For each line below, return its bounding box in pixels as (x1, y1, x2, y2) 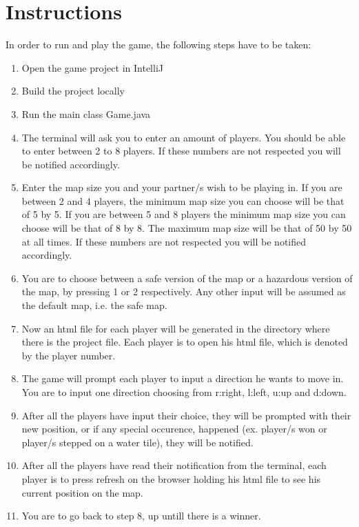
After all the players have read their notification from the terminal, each (21, 458, 327, 473)
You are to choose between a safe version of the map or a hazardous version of (21, 270, 353, 285)
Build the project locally (21, 83, 125, 98)
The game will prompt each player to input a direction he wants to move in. (21, 371, 344, 386)
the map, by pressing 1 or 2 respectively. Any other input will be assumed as (21, 284, 346, 299)
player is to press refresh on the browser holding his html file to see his (21, 471, 321, 486)
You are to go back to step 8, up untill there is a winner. (21, 508, 261, 523)
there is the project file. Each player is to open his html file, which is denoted (21, 335, 348, 349)
